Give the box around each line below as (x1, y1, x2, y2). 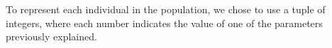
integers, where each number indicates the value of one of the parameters (6, 15, 323, 30)
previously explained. (6, 29, 97, 44)
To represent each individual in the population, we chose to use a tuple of (6, 2, 326, 16)
